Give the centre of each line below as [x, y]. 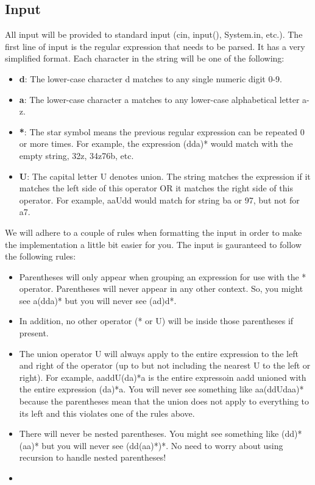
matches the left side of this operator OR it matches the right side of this [156, 188]
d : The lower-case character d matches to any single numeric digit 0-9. [151, 78]
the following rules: [41, 256]
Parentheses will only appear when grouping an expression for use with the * [163, 276]
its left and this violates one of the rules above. [107, 413]
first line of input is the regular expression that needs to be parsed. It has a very [155, 46]
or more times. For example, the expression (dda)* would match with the [156, 143]
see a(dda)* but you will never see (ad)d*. [98, 300]
